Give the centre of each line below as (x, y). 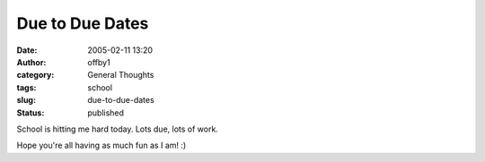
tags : (26, 87)
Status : (31, 113)
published (106, 113)
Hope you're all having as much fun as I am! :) (101, 145)
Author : (31, 62)
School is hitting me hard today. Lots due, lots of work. (118, 129)
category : (35, 75)
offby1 (99, 62)
